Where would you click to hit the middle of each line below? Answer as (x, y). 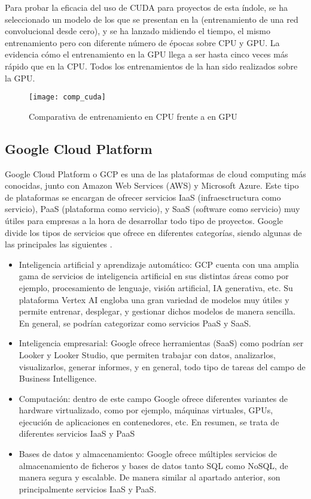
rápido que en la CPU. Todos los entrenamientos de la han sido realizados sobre (151, 66)
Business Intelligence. (58, 378)
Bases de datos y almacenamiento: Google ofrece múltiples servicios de (148, 454)
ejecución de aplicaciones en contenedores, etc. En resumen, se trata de (149, 421)
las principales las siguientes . (59, 244)
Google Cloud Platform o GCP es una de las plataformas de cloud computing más (155, 173)
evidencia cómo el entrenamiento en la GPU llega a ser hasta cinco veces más (147, 54)
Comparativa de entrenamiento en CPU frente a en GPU (133, 116)
